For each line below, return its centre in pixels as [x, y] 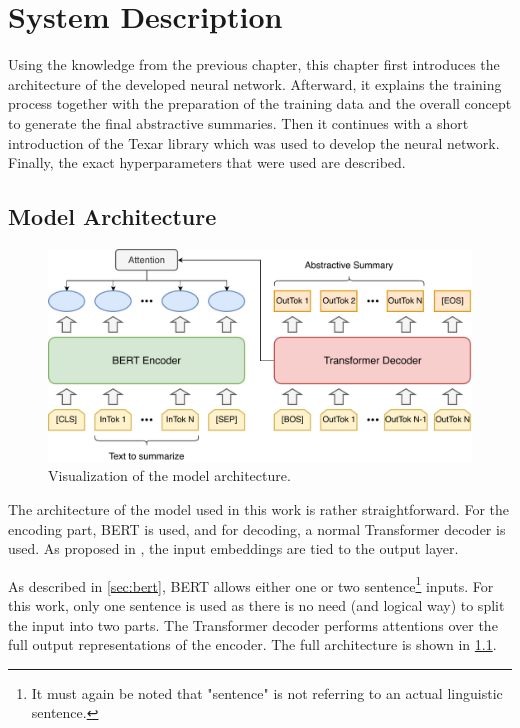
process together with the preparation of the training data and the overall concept [260, 103]
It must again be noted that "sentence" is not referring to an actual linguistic [267, 692]
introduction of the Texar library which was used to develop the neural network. [254, 142]
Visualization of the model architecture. [169, 475]
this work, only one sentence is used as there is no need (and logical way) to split [256, 604]
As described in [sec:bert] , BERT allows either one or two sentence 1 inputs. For [251, 584]
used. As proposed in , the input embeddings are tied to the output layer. [233, 548]
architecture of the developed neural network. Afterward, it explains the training [255, 83]
